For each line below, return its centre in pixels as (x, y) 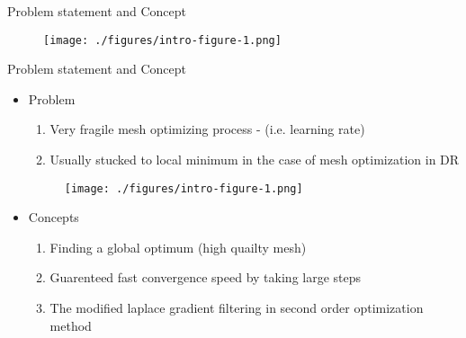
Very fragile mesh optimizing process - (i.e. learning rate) (207, 129)
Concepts (54, 217)
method (71, 325)
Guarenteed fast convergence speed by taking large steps (206, 277)
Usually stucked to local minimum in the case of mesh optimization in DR (255, 160)
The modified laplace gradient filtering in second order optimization (237, 308)
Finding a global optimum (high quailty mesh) (178, 247)
